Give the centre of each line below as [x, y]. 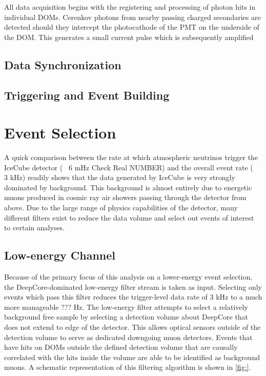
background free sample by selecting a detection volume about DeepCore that [126, 317]
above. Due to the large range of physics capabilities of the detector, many [121, 207]
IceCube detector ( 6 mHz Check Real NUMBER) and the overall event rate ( [129, 167]
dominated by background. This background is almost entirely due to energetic [128, 187]
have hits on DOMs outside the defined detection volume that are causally [121, 347]
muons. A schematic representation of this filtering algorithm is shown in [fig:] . [128, 367]
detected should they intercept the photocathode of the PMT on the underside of [132, 27]
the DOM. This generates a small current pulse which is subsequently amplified [129, 37]
